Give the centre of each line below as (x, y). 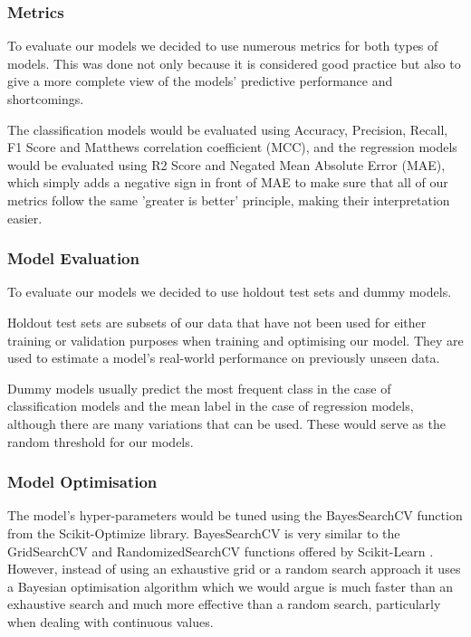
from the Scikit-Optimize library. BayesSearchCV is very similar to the (204, 532)
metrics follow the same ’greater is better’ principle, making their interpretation (229, 200)
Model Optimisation (82, 482)
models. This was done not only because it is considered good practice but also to (234, 63)
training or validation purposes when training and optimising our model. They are (235, 340)
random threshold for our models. (101, 441)
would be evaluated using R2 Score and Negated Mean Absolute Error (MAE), (226, 164)
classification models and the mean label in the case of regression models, (211, 406)
